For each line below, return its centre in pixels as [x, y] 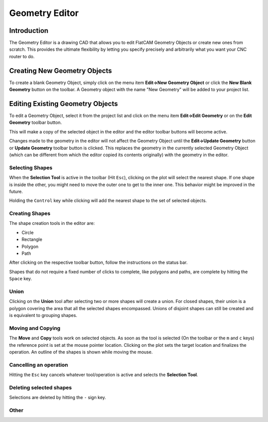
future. [16, 191]
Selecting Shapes [31, 168]
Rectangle [32, 239]
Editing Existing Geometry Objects [64, 104]
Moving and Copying [35, 328]
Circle [28, 232]
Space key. [21, 279]
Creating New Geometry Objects [61, 70]
